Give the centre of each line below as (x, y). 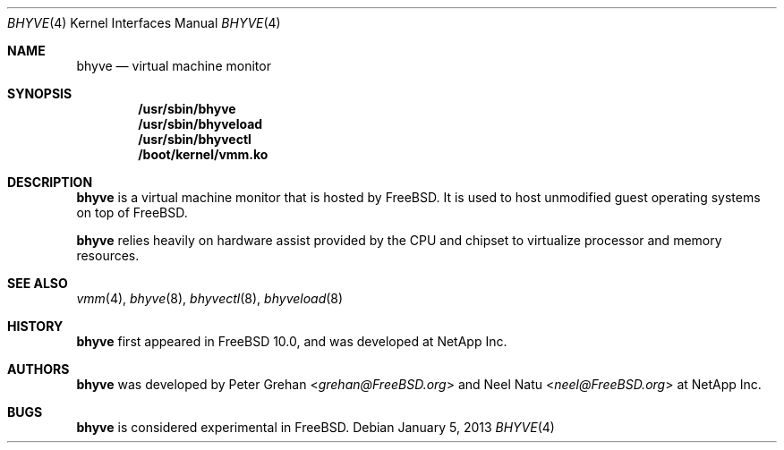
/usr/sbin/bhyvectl (195, 139)
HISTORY (35, 326)
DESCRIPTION (50, 182)
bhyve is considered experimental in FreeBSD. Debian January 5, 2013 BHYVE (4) (315, 427)
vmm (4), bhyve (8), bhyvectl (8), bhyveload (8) (210, 298)
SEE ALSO (38, 283)
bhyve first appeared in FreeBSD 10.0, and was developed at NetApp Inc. (292, 341)
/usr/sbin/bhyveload (200, 124)
